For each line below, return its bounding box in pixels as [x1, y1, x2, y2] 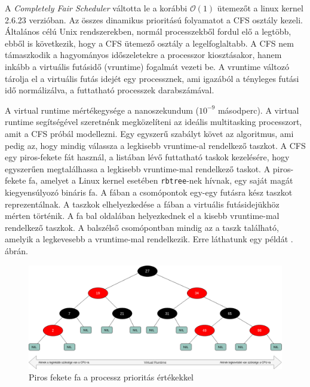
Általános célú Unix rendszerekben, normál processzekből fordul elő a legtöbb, [5, 25, 291, 38]
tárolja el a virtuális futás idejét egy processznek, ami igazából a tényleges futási [5, 72, 299, 84]
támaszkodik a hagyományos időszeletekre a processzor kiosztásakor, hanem [5, 48, 282, 61]
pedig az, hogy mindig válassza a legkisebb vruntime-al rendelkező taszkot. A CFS [5, 139, 306, 151]
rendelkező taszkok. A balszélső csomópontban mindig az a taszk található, [5, 221, 279, 233]
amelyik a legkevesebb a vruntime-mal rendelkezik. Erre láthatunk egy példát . [5, 233, 293, 245]
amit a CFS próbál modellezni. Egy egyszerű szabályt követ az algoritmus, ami [5, 127, 294, 139]
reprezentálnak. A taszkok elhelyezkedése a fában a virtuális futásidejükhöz [5, 197, 280, 210]
